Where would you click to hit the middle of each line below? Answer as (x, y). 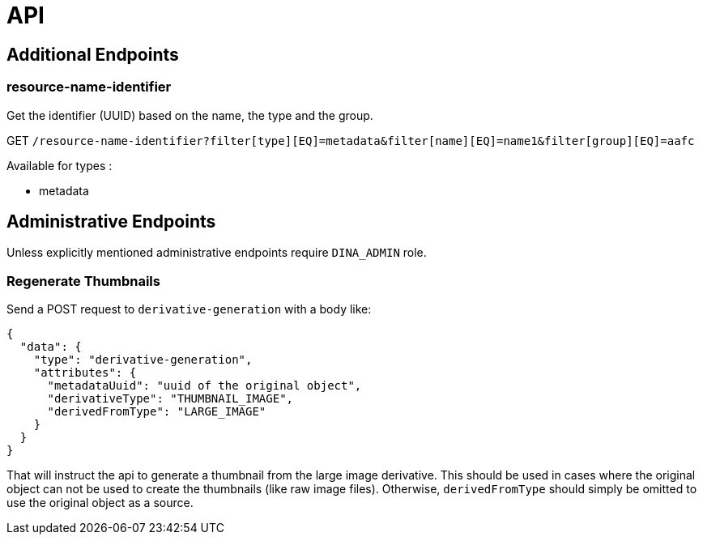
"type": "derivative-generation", (143, 360)
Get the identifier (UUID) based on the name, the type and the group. (190, 115)
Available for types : (60, 165)
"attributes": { (85, 373)
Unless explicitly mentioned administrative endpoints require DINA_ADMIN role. (217, 253)
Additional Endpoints (93, 54)
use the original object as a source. (100, 503)
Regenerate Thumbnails (83, 281)
